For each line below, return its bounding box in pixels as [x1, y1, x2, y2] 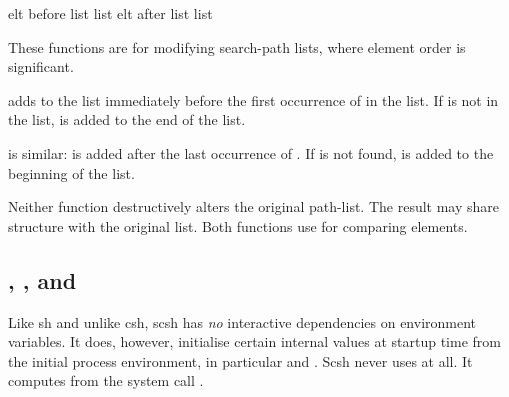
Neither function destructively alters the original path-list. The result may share [8, 196, 500, 217]
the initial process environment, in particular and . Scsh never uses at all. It [8, 350, 473, 371]
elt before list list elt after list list [8, 3, 213, 23]
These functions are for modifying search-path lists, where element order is [8, 36, 466, 57]
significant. [8, 56, 74, 77]
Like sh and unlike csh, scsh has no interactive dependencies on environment [8, 311, 477, 332]
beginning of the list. [8, 162, 135, 183]
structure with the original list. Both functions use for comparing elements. [8, 215, 468, 236]
